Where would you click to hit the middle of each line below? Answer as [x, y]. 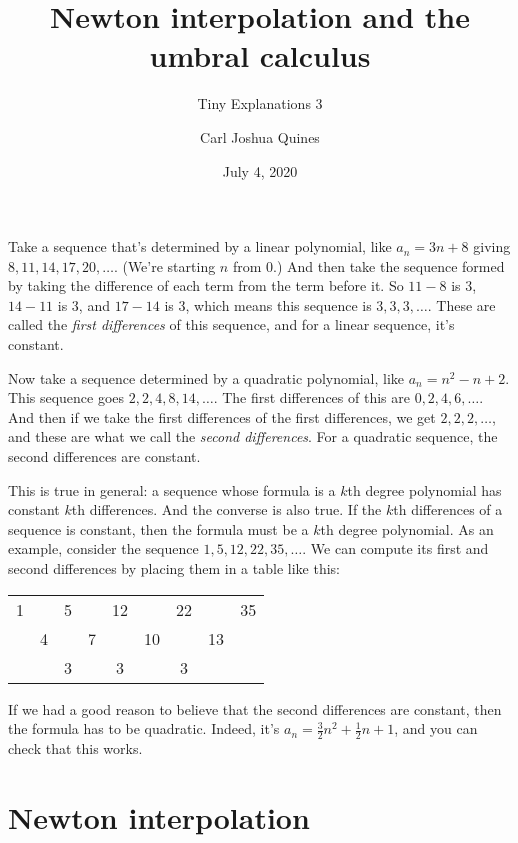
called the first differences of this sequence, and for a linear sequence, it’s [231, 324]
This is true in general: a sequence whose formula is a [172, 489]
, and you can [436, 728]
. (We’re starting [164, 265]
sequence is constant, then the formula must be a [158, 528]
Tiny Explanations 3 [260, 103]
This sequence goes [66, 397]
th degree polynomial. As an [407, 528]
